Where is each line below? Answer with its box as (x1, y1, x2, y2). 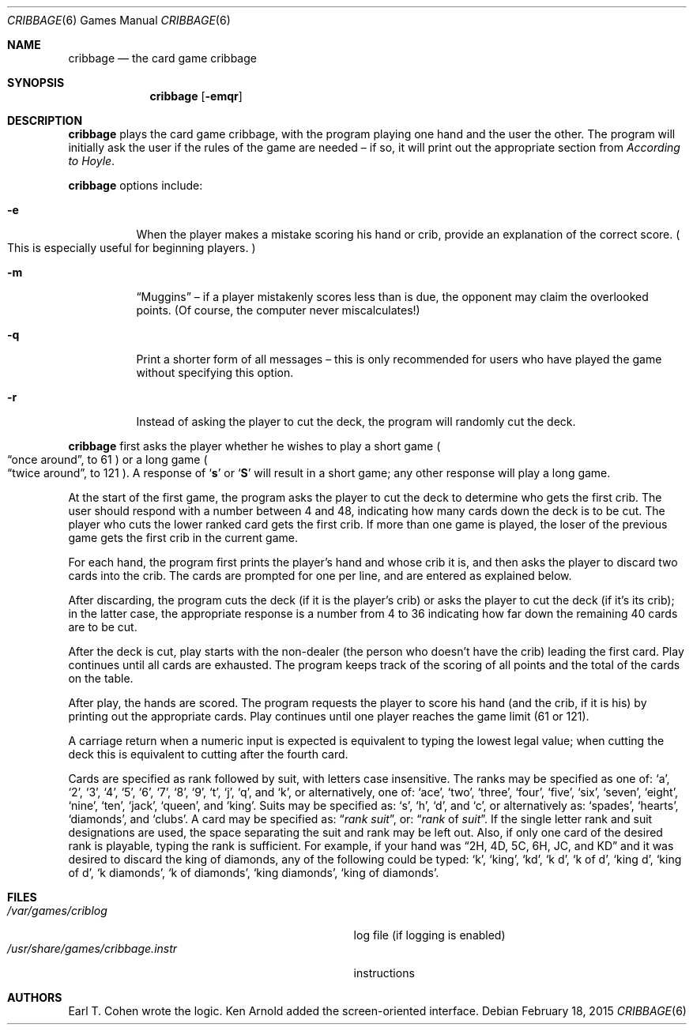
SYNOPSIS (7, 76, 65, 89)
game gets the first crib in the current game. (68, 531, 298, 544)
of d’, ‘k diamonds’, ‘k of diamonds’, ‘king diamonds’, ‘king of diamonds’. (68, 866, 439, 879)
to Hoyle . (68, 154, 115, 167)
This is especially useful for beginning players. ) (7, 241, 256, 254)
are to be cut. (68, 620, 137, 634)
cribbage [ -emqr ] (149, 89, 243, 103)
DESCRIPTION (7, 114, 83, 127)
